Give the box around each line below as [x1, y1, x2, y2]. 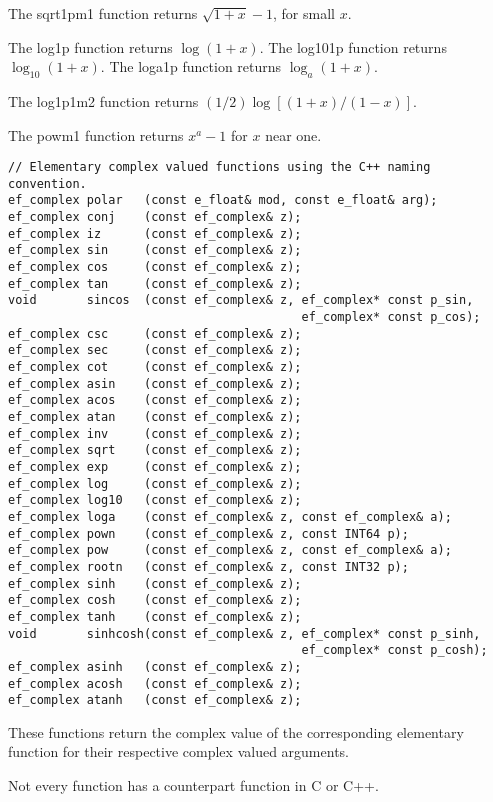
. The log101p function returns [259, 36, 447, 57]
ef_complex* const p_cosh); [301, 643, 488, 658]
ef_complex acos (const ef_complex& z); [8, 393, 302, 408]
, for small [273, 3, 335, 23]
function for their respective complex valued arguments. [8, 741, 349, 762]
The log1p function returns [8, 36, 173, 57]
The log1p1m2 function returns [8, 90, 199, 111]
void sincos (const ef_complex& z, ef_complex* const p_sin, [8, 293, 474, 308]
